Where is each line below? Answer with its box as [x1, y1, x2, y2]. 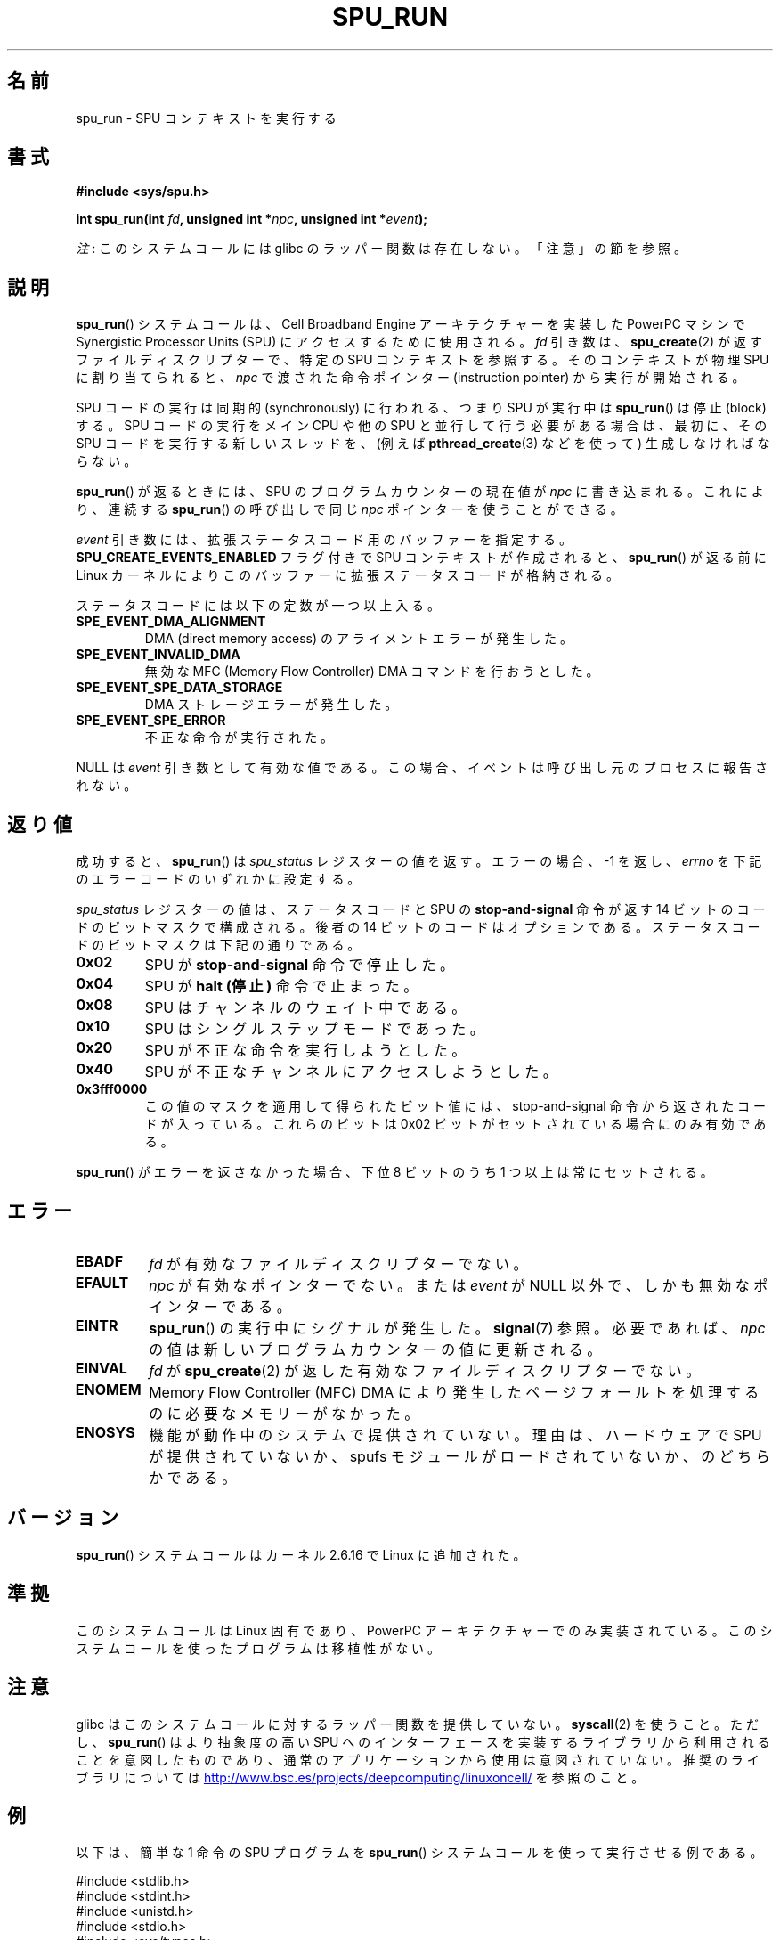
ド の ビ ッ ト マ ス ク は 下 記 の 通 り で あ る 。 [76, 937, 361, 953]
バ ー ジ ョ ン [7, 1506, 118, 1529]
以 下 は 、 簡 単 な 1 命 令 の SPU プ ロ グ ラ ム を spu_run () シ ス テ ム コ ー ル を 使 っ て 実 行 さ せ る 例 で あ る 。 [76, 1845, 763, 1861]
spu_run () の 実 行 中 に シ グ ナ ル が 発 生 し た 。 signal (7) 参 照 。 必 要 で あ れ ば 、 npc [149, 1318, 766, 1337]
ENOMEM [75, 1380, 142, 1398]
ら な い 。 [76, 453, 137, 469]
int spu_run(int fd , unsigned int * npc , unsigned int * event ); [76, 211, 427, 227]
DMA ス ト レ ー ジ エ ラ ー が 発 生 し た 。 [144, 697, 398, 713]
